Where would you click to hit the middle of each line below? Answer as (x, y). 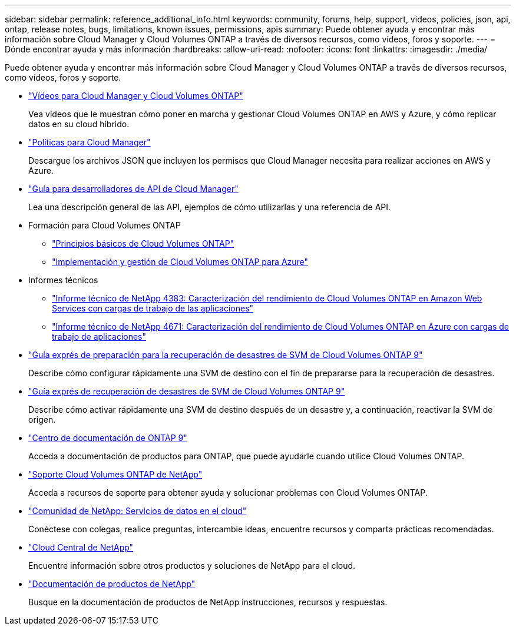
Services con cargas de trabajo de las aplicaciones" (153, 308)
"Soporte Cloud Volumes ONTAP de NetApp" (115, 474)
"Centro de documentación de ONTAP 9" (108, 438)
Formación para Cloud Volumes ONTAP (105, 225)
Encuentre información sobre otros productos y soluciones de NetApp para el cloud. (192, 566)
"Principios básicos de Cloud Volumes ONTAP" (143, 243)
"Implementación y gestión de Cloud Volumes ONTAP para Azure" (180, 262)
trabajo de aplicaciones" (99, 336)
